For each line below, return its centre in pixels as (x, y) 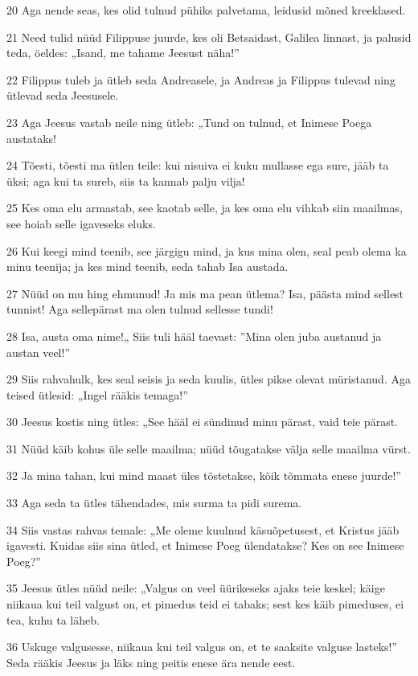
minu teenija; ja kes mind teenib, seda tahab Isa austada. (148, 266)
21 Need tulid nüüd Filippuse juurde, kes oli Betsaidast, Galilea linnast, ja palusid (209, 37)
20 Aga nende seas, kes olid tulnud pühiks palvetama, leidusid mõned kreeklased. (206, 10)
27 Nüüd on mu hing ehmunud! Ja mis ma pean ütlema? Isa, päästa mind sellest (205, 293)
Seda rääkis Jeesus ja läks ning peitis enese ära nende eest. (151, 662)
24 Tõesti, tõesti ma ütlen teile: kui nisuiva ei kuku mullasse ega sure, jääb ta (198, 165)
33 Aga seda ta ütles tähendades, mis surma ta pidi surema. (154, 503)
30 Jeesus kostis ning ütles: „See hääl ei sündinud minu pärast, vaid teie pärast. (202, 422)
